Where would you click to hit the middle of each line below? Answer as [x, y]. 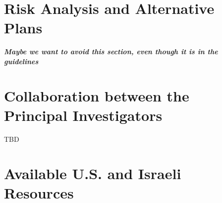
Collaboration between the [97, 95]
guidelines [21, 61]
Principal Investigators [83, 115]
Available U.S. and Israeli [93, 173]
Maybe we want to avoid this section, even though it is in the [111, 51]
